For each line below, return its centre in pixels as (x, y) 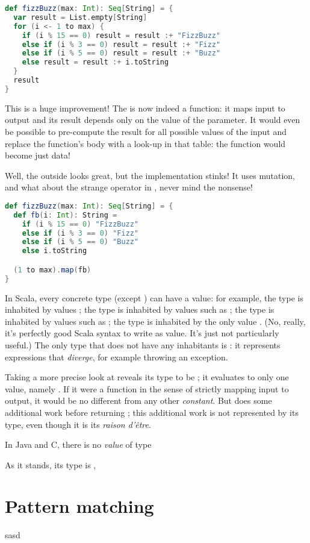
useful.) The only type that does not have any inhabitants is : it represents (143, 344)
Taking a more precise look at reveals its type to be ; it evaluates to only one (147, 377)
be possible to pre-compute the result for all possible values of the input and (146, 131)
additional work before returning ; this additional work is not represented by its (152, 412)
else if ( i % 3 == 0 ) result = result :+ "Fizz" (121, 44)
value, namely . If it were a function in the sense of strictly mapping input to (147, 388)
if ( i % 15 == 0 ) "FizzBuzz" (80, 224)
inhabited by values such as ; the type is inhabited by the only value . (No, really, (155, 321)
